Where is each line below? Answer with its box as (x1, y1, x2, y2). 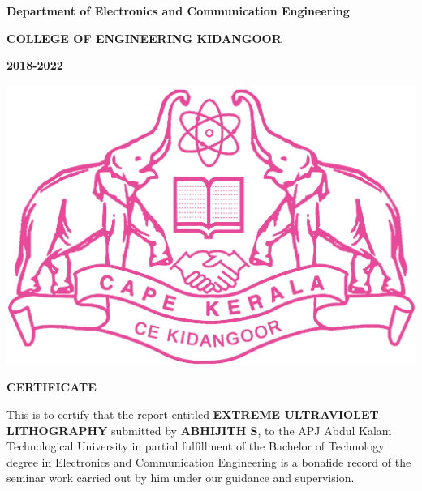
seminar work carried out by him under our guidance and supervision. (6, 469, 355, 486)
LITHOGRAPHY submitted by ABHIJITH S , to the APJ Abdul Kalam (6, 421, 392, 438)
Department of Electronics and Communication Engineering (6, 2, 350, 19)
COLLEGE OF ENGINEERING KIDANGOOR (6, 29, 282, 46)
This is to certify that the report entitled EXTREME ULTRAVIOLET (6, 405, 379, 422)
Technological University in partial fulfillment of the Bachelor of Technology (6, 438, 385, 455)
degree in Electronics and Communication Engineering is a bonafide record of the (6, 453, 411, 470)
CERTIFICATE (6, 378, 97, 395)
